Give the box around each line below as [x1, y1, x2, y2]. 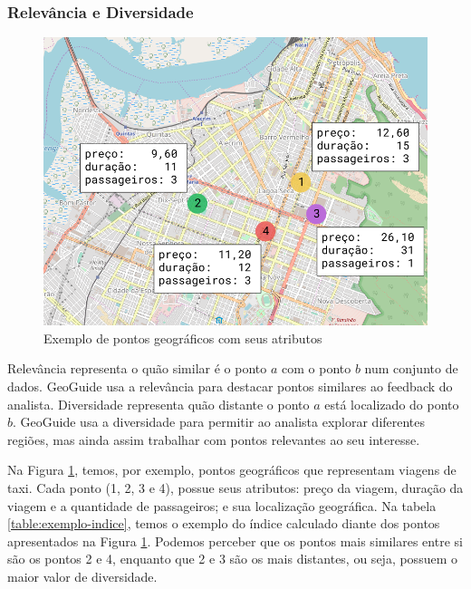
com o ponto [282, 359, 351, 378]
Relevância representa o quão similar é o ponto [7, 359, 267, 378]
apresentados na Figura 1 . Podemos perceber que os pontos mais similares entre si [7, 531, 463, 550]
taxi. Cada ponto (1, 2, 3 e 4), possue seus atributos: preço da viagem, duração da [7, 478, 464, 497]
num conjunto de [364, 359, 458, 378]
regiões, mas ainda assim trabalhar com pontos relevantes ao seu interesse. [7, 430, 420, 449]
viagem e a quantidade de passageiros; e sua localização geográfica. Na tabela [7, 496, 437, 515]
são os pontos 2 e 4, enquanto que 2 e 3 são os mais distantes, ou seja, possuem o [7, 549, 457, 568]
